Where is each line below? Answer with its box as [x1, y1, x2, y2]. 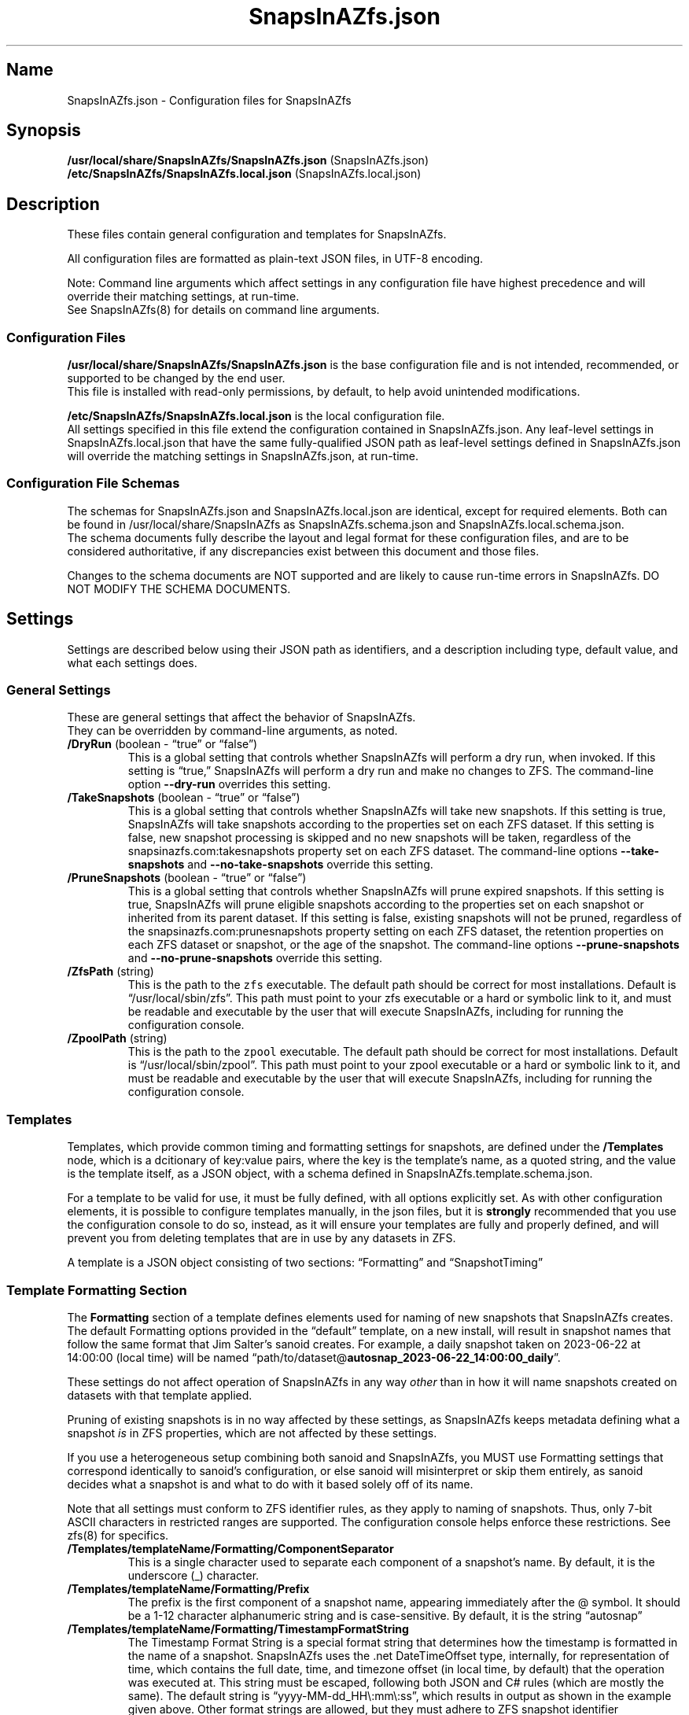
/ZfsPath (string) [67, 964, 154, 979]
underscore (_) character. [127, 1568, 260, 1582]
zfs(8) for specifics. [67, 1528, 169, 1542]
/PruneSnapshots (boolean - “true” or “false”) [67, 871, 307, 885]
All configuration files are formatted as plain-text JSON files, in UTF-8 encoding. [67, 252, 484, 266]
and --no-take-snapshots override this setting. [187, 857, 433, 872]
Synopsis [6, 120, 81, 141]
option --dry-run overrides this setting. [127, 777, 331, 791]
